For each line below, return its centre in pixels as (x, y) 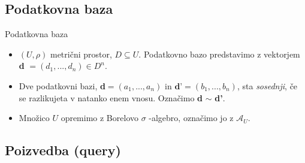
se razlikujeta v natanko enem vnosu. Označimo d (111, 97)
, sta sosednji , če (267, 85)
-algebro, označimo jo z (191, 118)
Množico (34, 118)
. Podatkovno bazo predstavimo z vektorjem (219, 54)
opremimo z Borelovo (99, 118)
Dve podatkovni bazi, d (62, 85)
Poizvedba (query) (63, 150)
